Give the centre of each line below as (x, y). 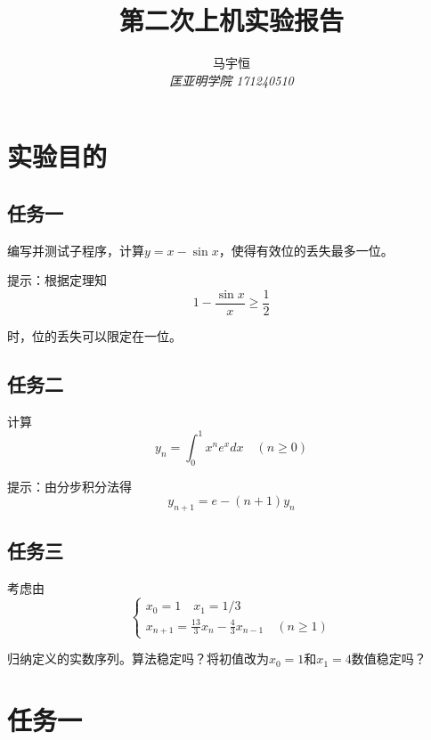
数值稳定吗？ (389, 659)
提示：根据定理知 (57, 280)
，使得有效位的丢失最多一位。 (306, 250)
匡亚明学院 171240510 (232, 80)
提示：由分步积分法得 (69, 486)
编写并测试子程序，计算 (76, 250)
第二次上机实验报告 (231, 20)
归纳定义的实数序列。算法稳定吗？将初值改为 (138, 659)
